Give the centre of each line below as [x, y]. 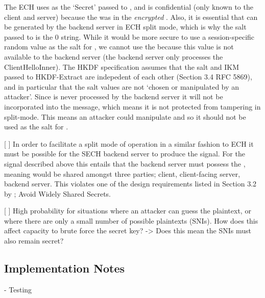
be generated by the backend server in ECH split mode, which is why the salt [125, 27]
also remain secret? [34, 241]
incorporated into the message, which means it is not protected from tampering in [132, 106]
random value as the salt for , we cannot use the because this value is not [119, 47]
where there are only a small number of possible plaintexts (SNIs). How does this [131, 220]
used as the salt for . [36, 127]
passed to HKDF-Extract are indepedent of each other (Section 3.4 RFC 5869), [128, 77]
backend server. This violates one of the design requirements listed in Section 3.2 [130, 184]
